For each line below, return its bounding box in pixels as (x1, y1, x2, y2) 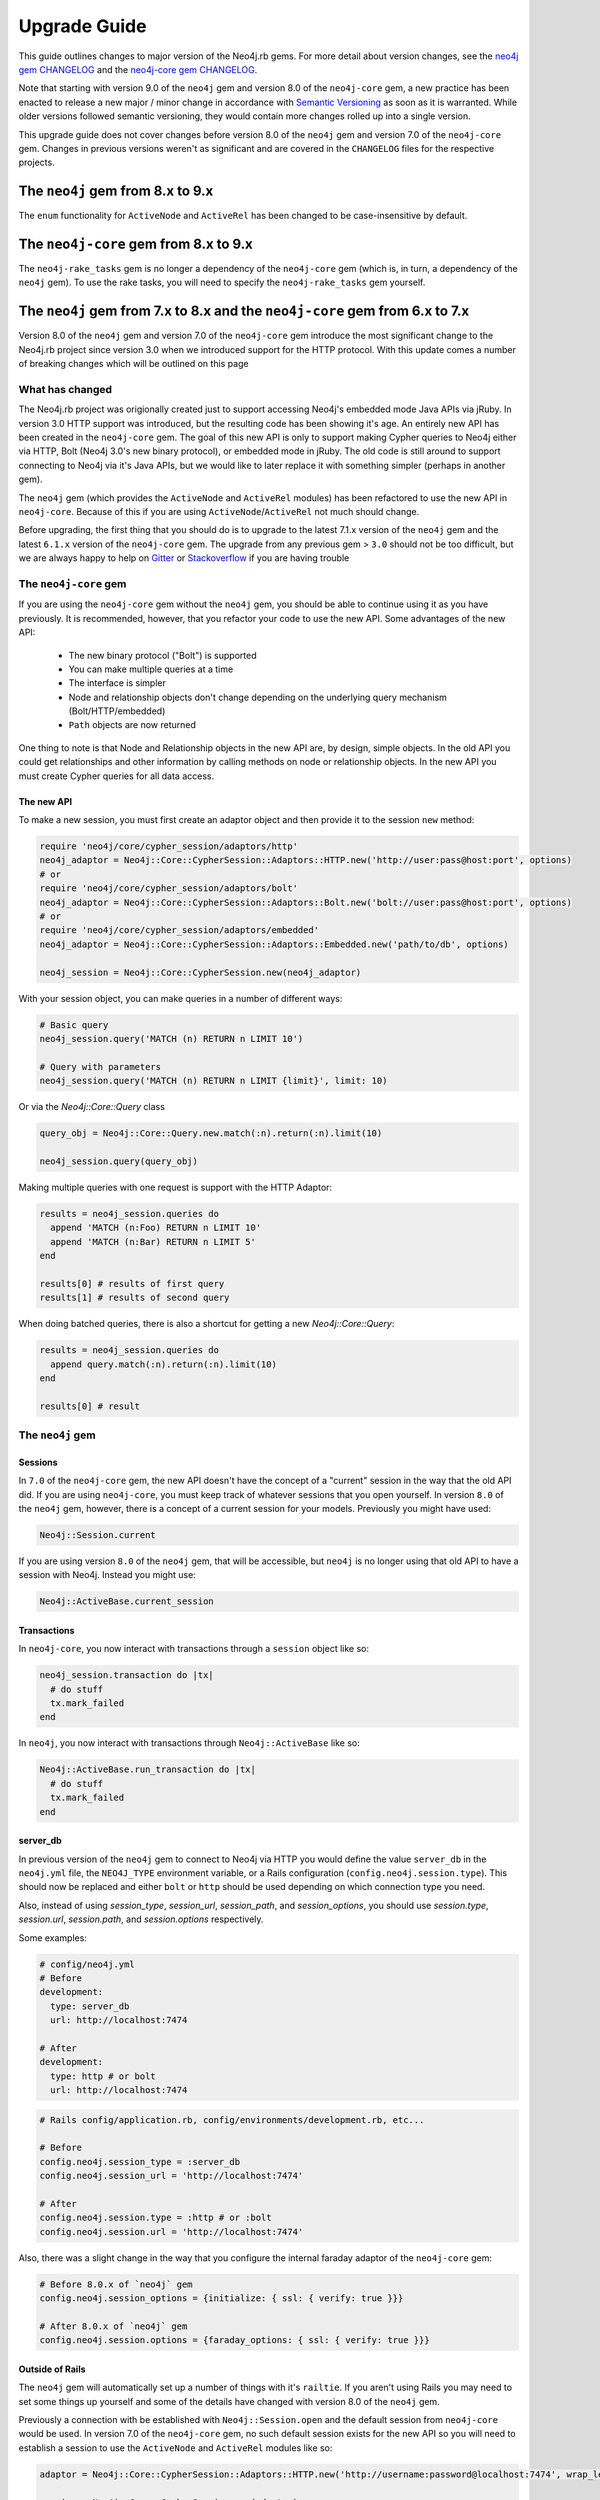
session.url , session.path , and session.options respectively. (18, 1913, 264, 1925)
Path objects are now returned (68, 719, 197, 731)
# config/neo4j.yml (39, 1958, 135, 1970)
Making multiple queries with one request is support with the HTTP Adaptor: (18, 1181, 333, 1193)
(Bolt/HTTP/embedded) (68, 705, 166, 717)
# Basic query (39, 1019, 109, 1030)
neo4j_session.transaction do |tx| (39, 1670, 214, 1681)
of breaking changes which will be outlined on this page (18, 358, 249, 370)
